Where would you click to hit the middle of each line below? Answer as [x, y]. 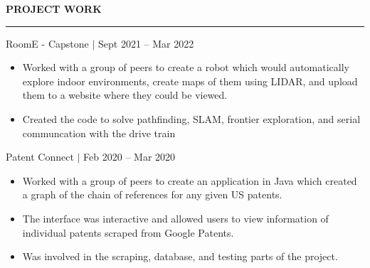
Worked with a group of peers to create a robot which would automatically [186, 67]
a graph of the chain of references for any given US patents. [152, 194]
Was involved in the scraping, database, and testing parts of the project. [180, 256]
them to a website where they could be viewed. [125, 95]
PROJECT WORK [54, 9]
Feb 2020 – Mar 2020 [129, 157]
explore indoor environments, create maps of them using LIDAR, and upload [190, 81]
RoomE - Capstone [47, 43]
